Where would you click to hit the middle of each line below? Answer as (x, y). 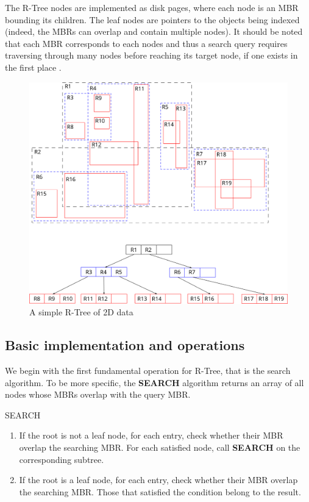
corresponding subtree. (62, 459)
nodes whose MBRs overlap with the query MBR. (98, 394)
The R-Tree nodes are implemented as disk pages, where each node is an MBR (152, 7)
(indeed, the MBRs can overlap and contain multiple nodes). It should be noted (154, 31)
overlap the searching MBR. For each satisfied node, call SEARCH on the (160, 447)
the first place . (33, 67)
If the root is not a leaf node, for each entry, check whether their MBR (151, 435)
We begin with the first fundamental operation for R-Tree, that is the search (148, 371)
